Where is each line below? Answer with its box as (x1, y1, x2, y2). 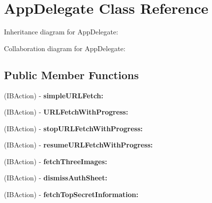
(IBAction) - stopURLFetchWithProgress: (4, 123, 143, 133)
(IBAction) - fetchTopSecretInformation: (4, 189, 139, 200)
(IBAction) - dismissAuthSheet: (4, 173, 107, 183)
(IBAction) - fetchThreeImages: (4, 156, 107, 166)
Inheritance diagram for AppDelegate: (4, 27, 119, 37)
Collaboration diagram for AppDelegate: (4, 43, 125, 53)
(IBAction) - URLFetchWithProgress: (4, 107, 128, 117)
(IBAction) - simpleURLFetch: (4, 90, 104, 100)
